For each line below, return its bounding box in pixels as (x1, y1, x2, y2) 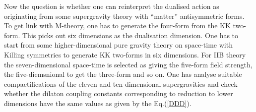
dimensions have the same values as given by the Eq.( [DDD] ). (4, 98, 192, 108)
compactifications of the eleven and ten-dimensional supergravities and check (4, 78, 238, 89)
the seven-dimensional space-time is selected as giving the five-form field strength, (4, 59, 253, 69)
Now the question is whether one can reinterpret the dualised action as (4, 1, 219, 11)
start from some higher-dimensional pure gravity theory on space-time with (4, 40, 233, 50)
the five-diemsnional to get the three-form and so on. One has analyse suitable (4, 69, 242, 79)
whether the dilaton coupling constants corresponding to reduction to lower (4, 88, 233, 99)
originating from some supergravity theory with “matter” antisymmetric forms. (4, 10, 245, 21)
